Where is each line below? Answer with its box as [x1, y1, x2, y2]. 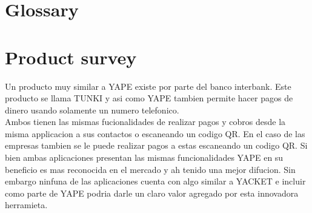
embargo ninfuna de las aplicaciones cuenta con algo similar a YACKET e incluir [5, 175, 306, 188]
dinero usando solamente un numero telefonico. [5, 103, 179, 116]
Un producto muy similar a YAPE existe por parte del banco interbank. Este [5, 79, 291, 92]
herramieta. [5, 198, 48, 211]
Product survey [5, 44, 137, 69]
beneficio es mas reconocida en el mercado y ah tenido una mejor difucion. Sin [5, 163, 296, 175]
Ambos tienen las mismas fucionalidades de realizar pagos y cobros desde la [5, 115, 286, 128]
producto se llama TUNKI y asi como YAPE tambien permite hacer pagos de [5, 92, 293, 104]
